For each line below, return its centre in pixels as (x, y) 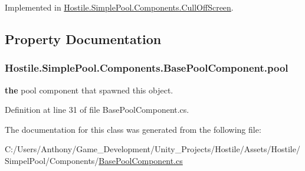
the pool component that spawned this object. (89, 90)
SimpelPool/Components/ (52, 160)
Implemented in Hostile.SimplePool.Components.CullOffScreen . (119, 7)
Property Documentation (83, 38)
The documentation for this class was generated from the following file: (133, 129)
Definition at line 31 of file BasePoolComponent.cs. (97, 110)
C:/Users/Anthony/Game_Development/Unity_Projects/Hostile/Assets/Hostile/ (152, 149)
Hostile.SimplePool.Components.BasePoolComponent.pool (147, 68)
